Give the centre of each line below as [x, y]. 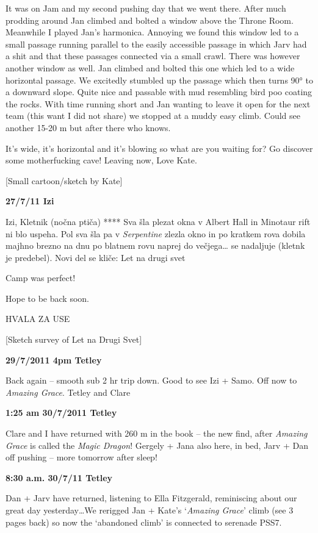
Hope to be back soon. [47, 298]
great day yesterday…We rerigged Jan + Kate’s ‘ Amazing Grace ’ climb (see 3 [150, 510]
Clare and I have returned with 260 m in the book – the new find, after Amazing [157, 433]
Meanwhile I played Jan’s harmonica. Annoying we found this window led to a [152, 32]
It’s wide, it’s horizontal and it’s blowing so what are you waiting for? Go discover [159, 148]
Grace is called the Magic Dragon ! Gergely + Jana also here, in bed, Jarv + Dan [157, 445]
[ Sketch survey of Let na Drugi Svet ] [74, 339]
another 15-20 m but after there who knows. [88, 127]
